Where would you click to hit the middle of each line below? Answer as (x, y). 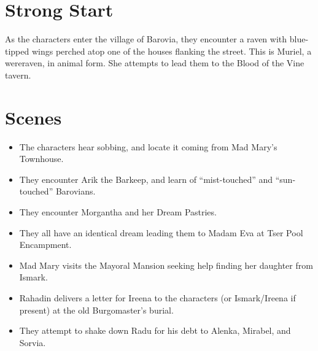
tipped (17, 51)
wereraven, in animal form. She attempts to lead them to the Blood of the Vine (155, 63)
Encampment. (45, 245)
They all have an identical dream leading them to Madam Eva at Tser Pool (161, 232)
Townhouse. (41, 159)
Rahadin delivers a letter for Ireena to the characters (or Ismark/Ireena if (157, 297)
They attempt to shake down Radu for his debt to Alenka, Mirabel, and (155, 330)
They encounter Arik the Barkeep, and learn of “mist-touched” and (146, 179)
